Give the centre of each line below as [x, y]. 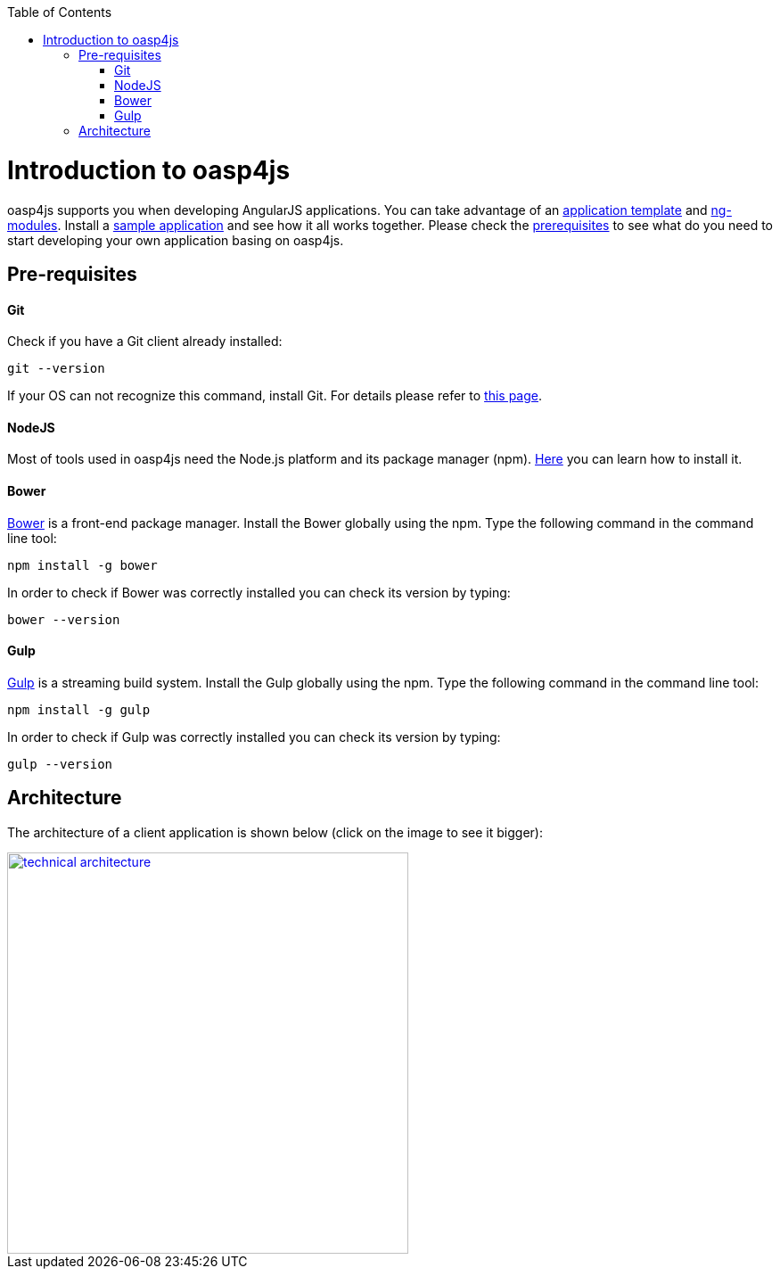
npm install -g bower [82, 565]
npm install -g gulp [79, 709]
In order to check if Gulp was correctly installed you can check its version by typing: [254, 737]
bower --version [64, 619]
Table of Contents [60, 12]
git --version [56, 369]
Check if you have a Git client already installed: [145, 342]
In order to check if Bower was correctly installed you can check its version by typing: [259, 592]
